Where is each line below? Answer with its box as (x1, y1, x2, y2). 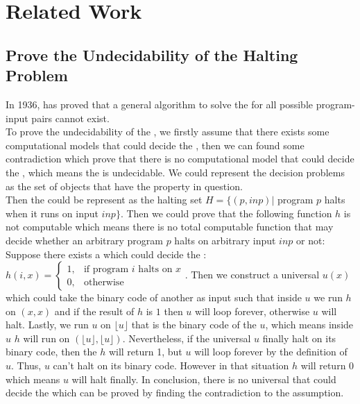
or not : (296, 233, 325, 247)
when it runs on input (6, 205, 98, 220)
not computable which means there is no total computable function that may (6, 219, 334, 234)
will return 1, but (108, 344, 182, 359)
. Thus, (11, 358, 42, 373)
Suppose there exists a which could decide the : (6, 246, 207, 261)
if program (83, 264, 129, 274)
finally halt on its (262, 330, 336, 345)
